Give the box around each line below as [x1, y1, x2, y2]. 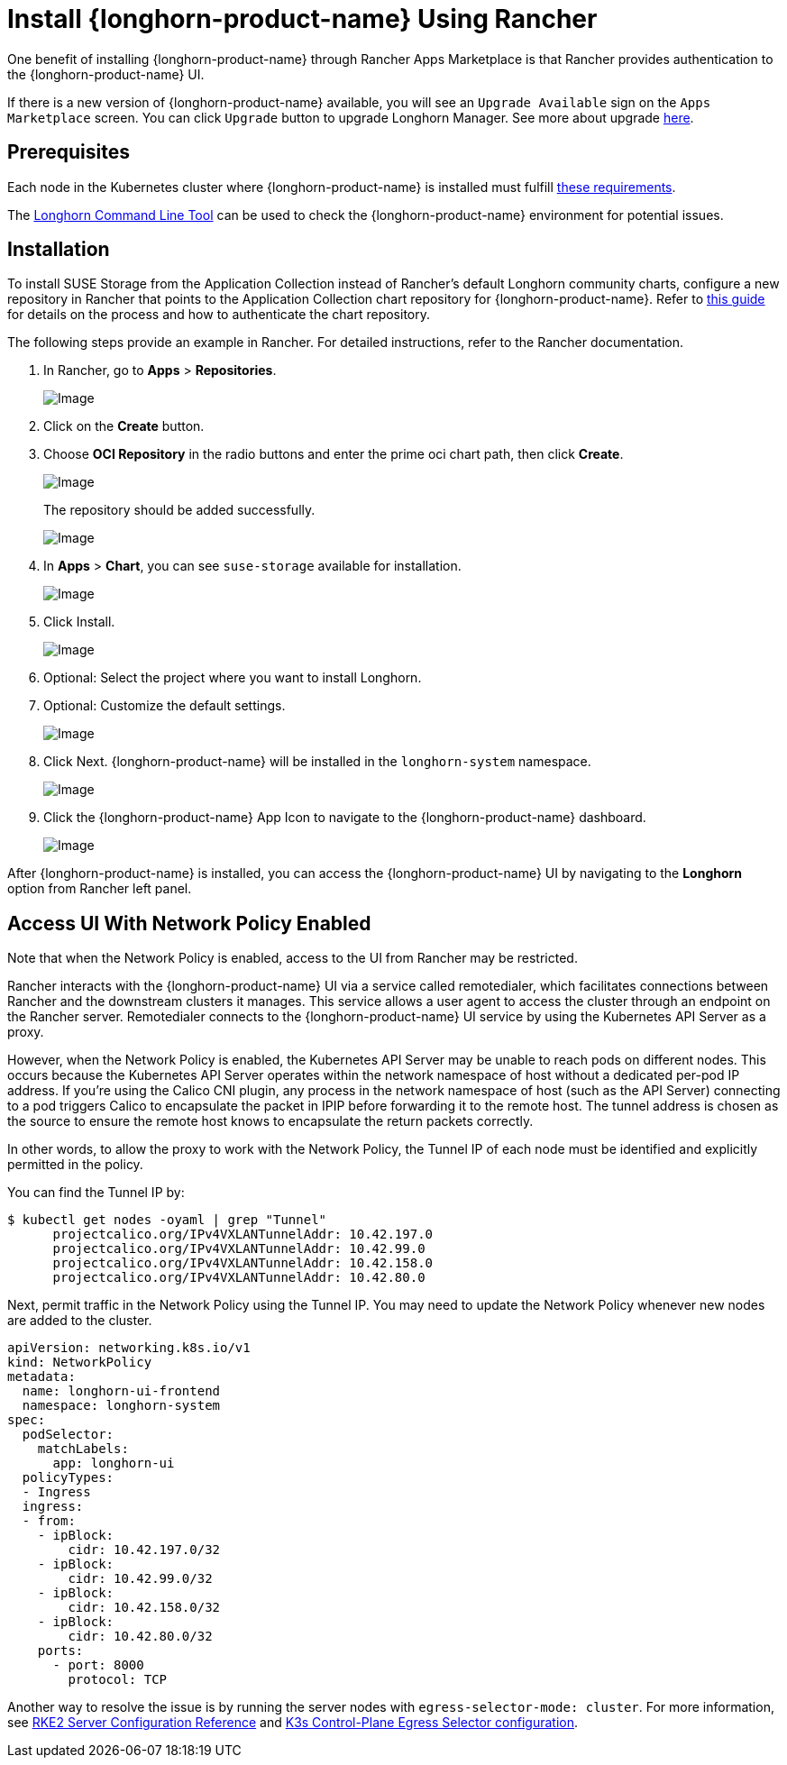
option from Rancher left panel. [7, 881, 192, 897]
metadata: [7, 1369, 76, 1385]
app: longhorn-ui [52, 1456, 175, 1471]
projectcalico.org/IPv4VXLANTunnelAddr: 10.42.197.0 [52, 1227, 434, 1242]
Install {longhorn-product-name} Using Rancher [7, 4, 598, 34]
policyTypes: [22, 1470, 114, 1486]
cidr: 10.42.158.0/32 [68, 1600, 221, 1615]
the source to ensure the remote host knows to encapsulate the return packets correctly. [7, 1113, 534, 1129]
